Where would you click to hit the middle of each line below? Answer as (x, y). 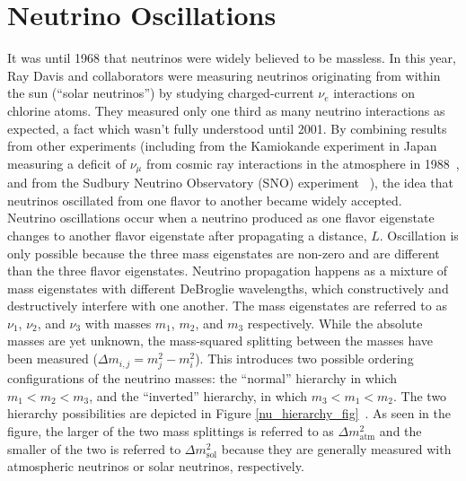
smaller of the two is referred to (94, 448)
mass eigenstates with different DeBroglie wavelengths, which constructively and (228, 288)
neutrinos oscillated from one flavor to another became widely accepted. (205, 200)
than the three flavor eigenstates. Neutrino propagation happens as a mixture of (228, 271)
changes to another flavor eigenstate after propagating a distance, (187, 235)
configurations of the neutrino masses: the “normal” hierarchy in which (202, 378)
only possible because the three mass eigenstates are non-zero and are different (224, 253)
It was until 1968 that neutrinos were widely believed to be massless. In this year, (232, 58)
